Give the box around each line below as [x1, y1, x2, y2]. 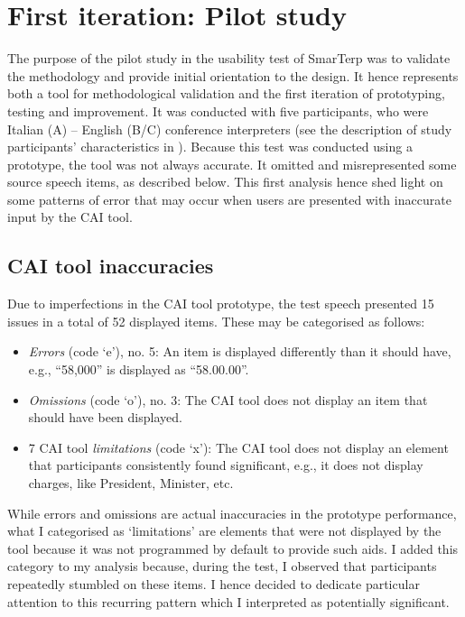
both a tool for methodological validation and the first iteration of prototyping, [7, 84, 445, 103]
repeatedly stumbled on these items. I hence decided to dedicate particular [7, 574, 420, 593]
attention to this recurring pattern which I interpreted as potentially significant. [7, 592, 450, 611]
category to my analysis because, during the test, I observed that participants [7, 557, 437, 576]
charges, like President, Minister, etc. [28, 474, 234, 493]
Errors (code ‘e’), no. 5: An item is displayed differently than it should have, [28, 342, 451, 361]
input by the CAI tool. [7, 207, 133, 226]
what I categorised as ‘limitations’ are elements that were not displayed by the [7, 521, 442, 540]
